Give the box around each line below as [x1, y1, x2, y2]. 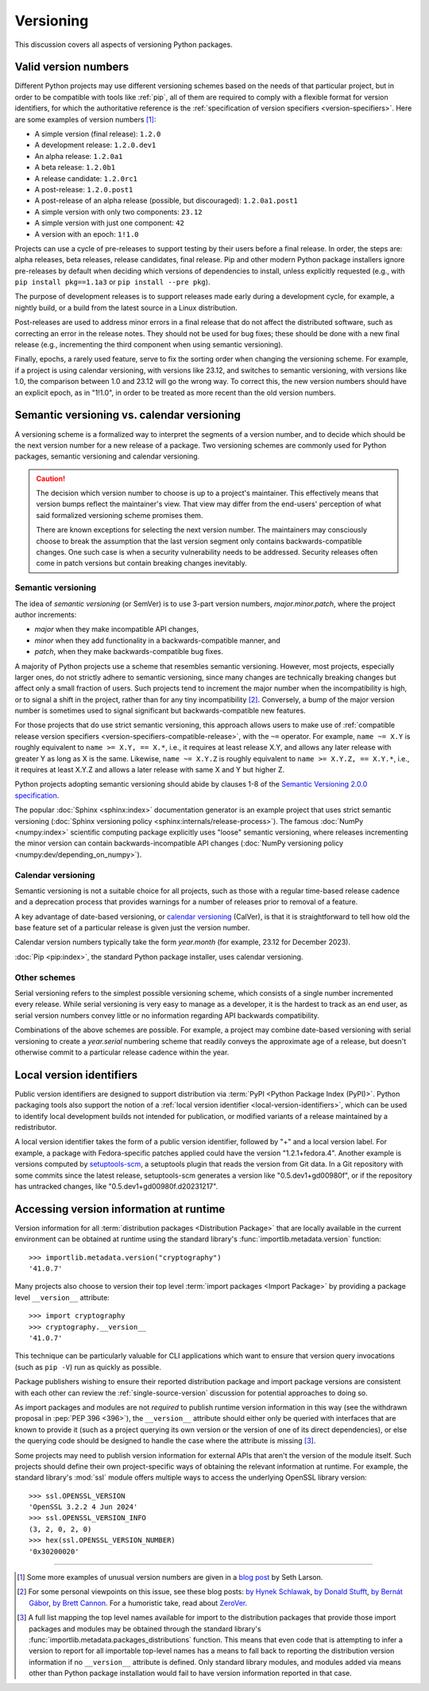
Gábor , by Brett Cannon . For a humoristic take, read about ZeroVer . [29, 1598, 248, 1608]
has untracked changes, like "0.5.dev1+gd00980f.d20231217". [14, 1181, 218, 1191]
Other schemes [14, 972, 75, 983]
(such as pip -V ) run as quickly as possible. [14, 1362, 162, 1372]
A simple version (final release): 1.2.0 [34, 130, 161, 139]
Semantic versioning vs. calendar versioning [14, 408, 242, 422]
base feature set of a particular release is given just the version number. [14, 923, 250, 933]
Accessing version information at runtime [14, 1202, 226, 1216]
